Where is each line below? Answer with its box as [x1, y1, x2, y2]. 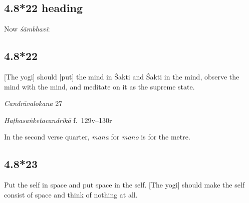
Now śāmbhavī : [4, 23, 50, 34]
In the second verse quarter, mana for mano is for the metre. [4, 131, 190, 142]
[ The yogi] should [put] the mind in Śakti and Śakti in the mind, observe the [4, 71, 239, 81]
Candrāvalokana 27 [4, 98, 63, 108]
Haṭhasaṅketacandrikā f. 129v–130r [4, 114, 112, 125]
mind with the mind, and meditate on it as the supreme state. [4, 81, 195, 91]
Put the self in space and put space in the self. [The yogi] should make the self [4, 179, 245, 190]
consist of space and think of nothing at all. [4, 189, 138, 199]
